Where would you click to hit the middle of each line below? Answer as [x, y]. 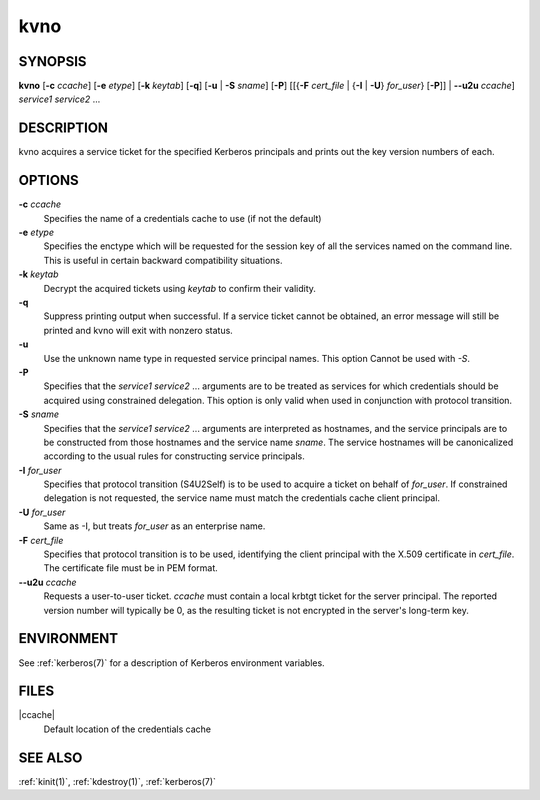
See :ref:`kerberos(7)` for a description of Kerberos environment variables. [171, 662]
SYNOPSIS [52, 61]
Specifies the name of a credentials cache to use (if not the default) [182, 218]
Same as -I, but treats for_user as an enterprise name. [154, 526]
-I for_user [40, 470]
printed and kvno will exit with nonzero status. [138, 330]
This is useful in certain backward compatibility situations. [163, 260]
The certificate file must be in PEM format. [131, 568]
